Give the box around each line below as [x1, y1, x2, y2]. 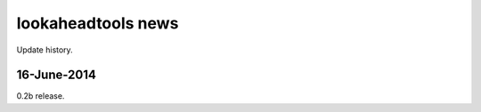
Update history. [16, 44, 73, 55]
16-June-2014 [16, 68, 97, 83]
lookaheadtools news [16, 13, 179, 33]
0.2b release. [16, 91, 65, 101]
